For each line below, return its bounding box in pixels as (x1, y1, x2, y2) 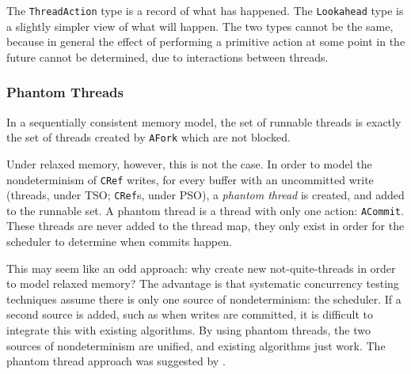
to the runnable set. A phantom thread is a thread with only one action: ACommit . (6, 202, 404, 218)
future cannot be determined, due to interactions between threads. (6, 48, 329, 65)
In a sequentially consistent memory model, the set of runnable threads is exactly (6, 113, 401, 130)
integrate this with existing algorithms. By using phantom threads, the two (6, 322, 371, 338)
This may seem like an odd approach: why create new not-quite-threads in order (6, 259, 396, 276)
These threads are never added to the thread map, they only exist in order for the (6, 217, 405, 234)
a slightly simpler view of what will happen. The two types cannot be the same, (6, 17, 394, 34)
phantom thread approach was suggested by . (6, 353, 226, 369)
